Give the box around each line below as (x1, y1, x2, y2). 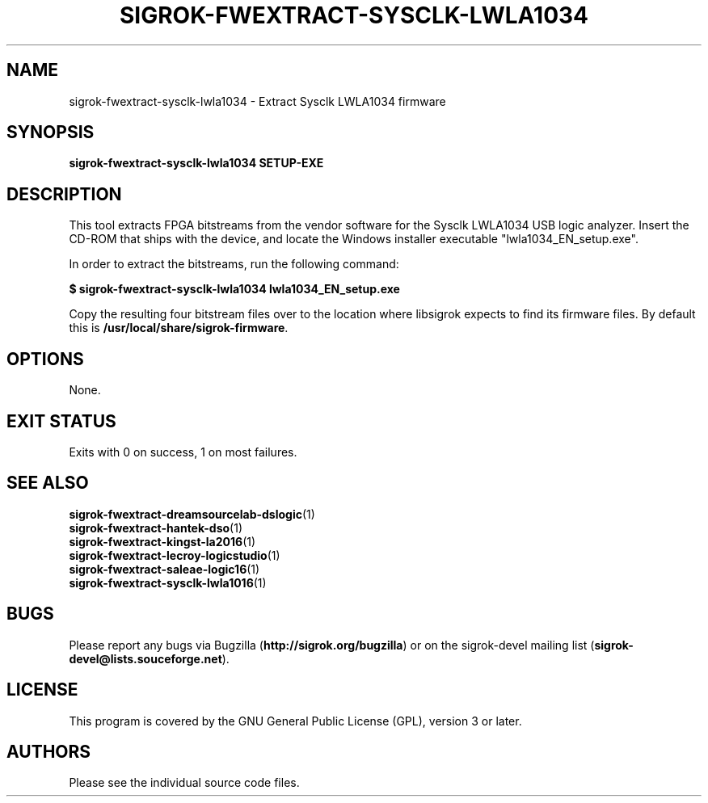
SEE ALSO (6, 473, 89, 494)
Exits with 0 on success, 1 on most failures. (69, 444, 297, 459)
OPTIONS (6, 348, 84, 369)
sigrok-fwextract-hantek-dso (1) (69, 520, 242, 535)
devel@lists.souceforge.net (69, 651, 222, 666)
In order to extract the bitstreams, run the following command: (69, 257, 399, 271)
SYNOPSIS (6, 122, 95, 143)
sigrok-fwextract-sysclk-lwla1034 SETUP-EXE (69, 156, 324, 170)
